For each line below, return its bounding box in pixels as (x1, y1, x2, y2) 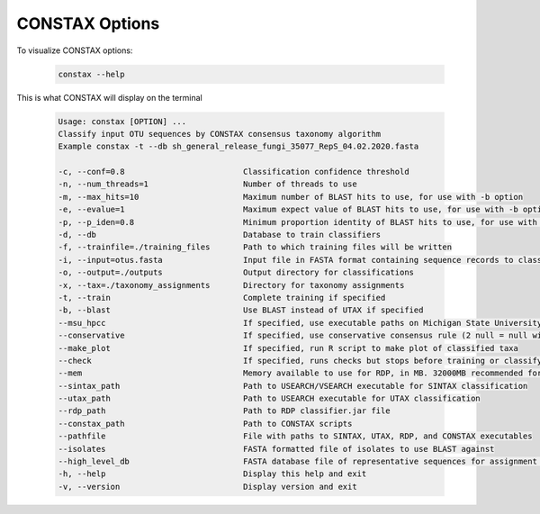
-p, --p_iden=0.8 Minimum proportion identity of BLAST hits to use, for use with (58, 217, 537, 227)
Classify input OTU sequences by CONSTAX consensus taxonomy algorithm (58, 129, 382, 139)
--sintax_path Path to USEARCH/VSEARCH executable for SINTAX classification (58, 381, 528, 391)
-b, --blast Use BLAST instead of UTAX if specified (58, 305, 424, 315)
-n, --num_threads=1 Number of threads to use (58, 179, 357, 189)
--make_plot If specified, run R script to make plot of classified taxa (58, 343, 519, 353)
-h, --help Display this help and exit (58, 469, 367, 479)
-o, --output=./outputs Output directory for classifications (58, 267, 414, 278)
